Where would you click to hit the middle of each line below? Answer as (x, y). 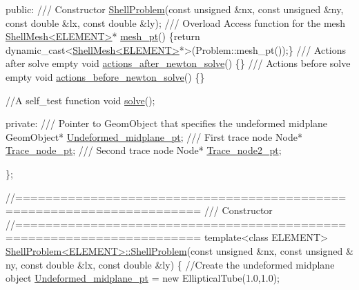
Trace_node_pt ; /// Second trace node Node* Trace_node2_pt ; (144, 150)
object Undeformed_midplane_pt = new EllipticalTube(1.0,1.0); (143, 278)
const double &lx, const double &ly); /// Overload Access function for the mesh (176, 22)
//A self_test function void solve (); (80, 100)
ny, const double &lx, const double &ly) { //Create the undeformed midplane (170, 264)
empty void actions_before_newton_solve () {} (105, 76)
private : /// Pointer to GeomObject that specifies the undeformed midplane (167, 123)
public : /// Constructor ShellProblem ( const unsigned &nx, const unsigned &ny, (175, 9)
